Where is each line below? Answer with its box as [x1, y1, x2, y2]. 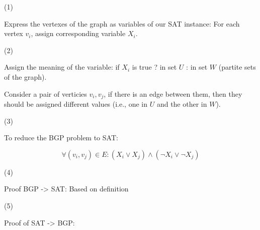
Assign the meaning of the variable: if [4, 62, 120, 72]
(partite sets [218, 62, 256, 72]
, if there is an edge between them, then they [104, 88, 242, 99]
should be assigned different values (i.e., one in [4, 99, 148, 109]
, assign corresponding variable [31, 28, 126, 39]
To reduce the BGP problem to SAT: [4, 132, 118, 143]
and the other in [156, 99, 207, 109]
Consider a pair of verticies [4, 88, 87, 99]
